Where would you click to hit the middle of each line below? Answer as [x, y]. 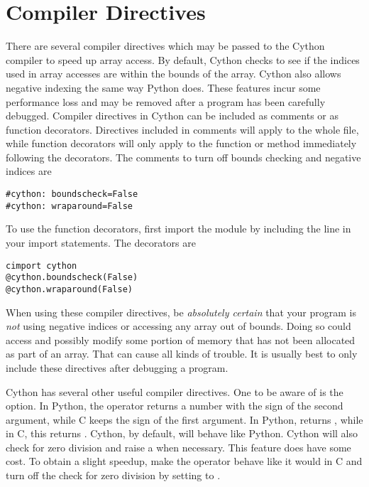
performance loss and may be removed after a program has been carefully [166, 101]
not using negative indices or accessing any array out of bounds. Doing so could [178, 326]
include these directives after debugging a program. [117, 367]
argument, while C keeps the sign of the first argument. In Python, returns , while [184, 419]
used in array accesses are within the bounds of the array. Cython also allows [174, 74]
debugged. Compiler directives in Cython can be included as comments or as [172, 116]
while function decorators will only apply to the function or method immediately [181, 143]
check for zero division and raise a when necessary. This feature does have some [178, 447]
